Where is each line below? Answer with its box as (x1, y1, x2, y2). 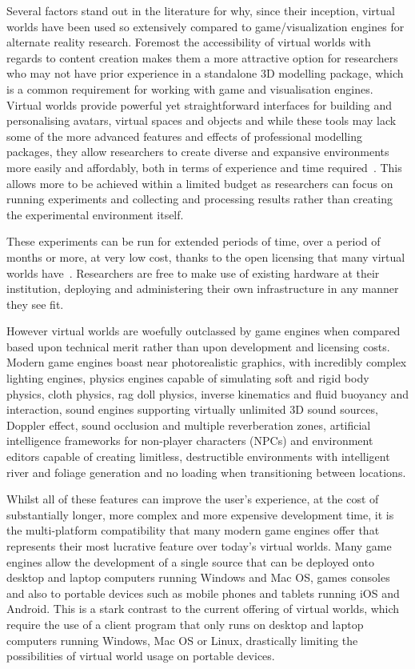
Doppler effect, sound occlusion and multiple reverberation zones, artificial (6, 416, 371, 433)
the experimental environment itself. (6, 206, 184, 222)
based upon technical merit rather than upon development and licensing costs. (6, 338, 390, 355)
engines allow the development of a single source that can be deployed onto (6, 553, 374, 570)
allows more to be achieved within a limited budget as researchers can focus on (6, 174, 393, 191)
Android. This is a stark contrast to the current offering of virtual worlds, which (6, 600, 400, 617)
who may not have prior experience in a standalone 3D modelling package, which (6, 65, 404, 82)
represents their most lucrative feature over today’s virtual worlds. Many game (6, 538, 392, 554)
